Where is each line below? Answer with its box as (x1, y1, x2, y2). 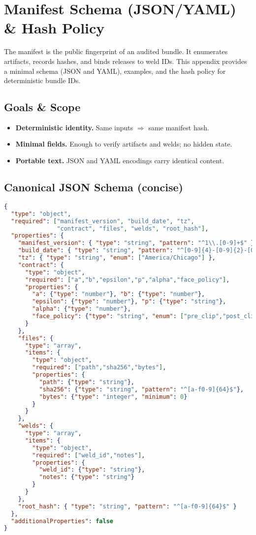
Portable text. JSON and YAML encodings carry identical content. (15, 155, 224, 166)
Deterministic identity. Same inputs (15, 122, 133, 132)
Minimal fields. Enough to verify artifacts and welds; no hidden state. (15, 139, 232, 149)
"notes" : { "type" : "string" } (39, 474, 134, 481)
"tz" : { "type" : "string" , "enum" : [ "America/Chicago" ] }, (18, 254, 216, 261)
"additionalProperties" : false (11, 517, 113, 525)
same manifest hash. (148, 122, 209, 132)
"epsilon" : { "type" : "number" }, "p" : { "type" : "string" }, (32, 298, 226, 305)
